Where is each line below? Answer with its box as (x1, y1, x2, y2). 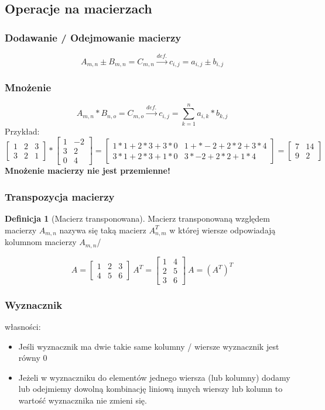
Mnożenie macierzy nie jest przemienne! (5, 164, 170, 177)
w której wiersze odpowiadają (169, 223, 276, 236)
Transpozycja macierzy (5, 189, 115, 204)
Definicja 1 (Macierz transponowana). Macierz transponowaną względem (5, 212, 270, 225)
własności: (5, 320, 41, 332)
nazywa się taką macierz (59, 223, 146, 236)
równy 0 (18, 352, 47, 364)
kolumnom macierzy (5, 236, 77, 248)
